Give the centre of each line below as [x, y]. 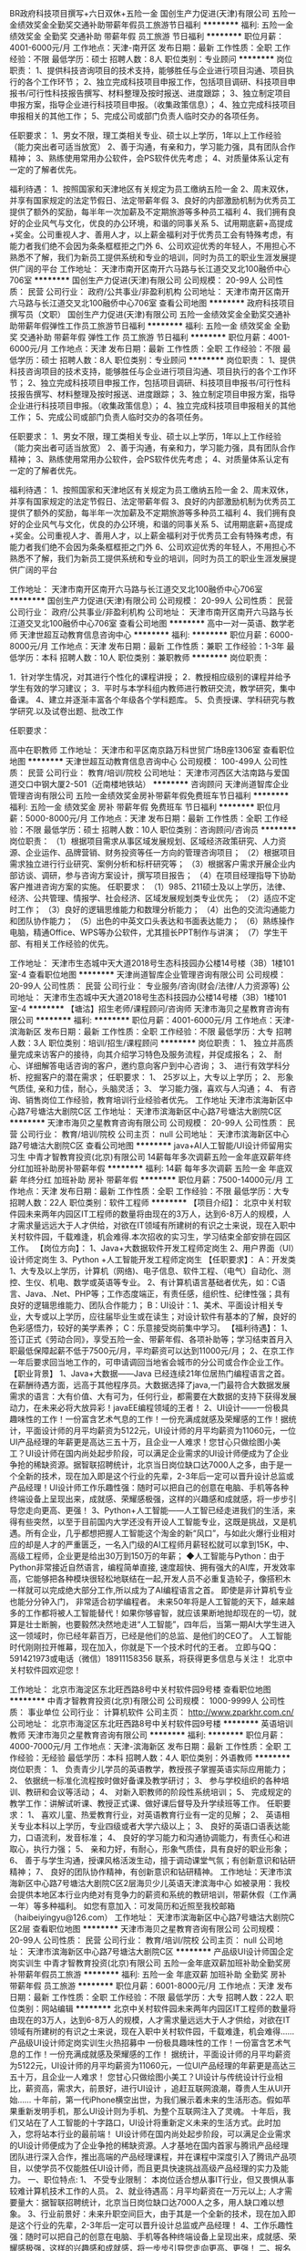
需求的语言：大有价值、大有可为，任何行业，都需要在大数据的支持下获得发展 [153, 1396]
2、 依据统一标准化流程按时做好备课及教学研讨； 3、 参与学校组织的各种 [145, 1780]
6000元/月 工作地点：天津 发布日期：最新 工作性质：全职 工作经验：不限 [145, 348]
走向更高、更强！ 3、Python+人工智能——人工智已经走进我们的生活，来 [160, 1510]
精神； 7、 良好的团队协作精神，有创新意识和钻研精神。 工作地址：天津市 [147, 1872]
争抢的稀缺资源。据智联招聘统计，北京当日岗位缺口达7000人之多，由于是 [147, 1465]
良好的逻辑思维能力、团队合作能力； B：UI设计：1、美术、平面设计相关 [143, 1305]
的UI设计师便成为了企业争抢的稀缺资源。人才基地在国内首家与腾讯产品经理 [149, 2145]
